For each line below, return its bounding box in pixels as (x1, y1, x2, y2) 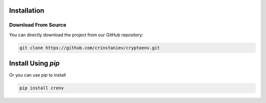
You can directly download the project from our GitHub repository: (9, 32, 144, 38)
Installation (9, 6, 44, 15)
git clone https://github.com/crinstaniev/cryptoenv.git (19, 45, 160, 51)
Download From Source (9, 22, 66, 28)
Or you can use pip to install (9, 72, 66, 78)
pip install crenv (19, 85, 64, 91)
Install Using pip (9, 59, 60, 68)
